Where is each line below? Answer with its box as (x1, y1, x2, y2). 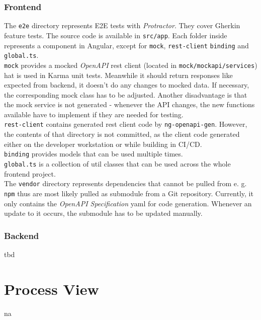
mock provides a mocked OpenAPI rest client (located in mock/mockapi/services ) (4, 59, 257, 70)
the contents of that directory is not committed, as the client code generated (4, 129, 240, 139)
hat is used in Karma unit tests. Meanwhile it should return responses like (4, 69, 233, 80)
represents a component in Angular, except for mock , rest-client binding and (4, 40, 249, 50)
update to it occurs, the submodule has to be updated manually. (4, 208, 203, 218)
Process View (4, 278, 99, 299)
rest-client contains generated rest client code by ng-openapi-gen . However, (4, 119, 247, 129)
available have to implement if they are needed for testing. (4, 109, 184, 119)
